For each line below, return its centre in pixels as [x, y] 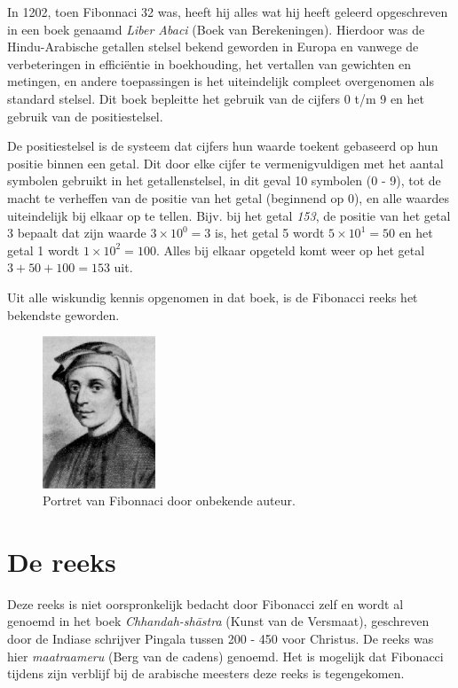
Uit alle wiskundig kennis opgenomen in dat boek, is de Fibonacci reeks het [213, 297]
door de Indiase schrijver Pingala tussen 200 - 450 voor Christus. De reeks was [221, 639]
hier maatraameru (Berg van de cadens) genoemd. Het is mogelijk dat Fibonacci [225, 656]
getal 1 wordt [43, 250]
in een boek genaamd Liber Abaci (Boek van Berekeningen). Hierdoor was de [216, 29]
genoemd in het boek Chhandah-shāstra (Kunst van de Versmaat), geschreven [218, 621]
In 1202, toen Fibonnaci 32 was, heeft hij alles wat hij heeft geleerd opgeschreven [228, 12]
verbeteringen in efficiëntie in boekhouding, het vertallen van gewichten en [209, 63]
